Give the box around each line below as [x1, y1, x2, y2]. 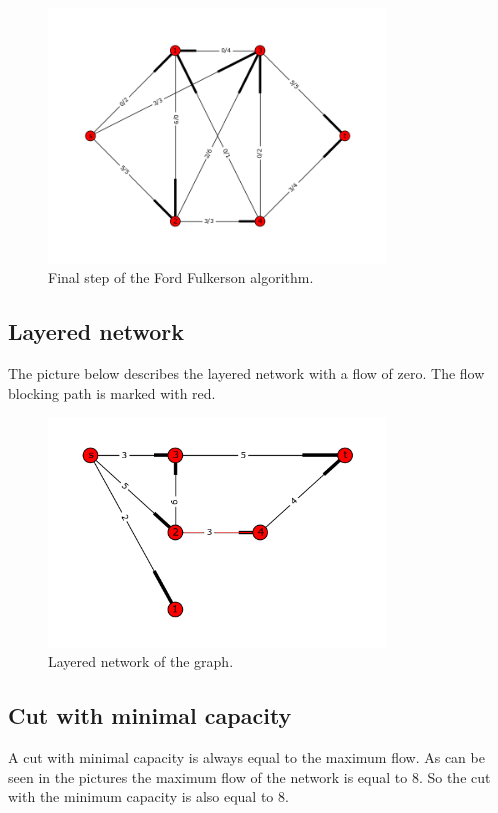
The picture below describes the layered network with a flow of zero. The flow [8, 363, 485, 384]
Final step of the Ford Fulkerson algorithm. [48, 267, 314, 288]
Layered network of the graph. [48, 651, 234, 672]
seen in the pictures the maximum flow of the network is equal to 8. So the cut [8, 766, 491, 787]
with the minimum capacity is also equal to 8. [8, 786, 289, 807]
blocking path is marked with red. [8, 382, 216, 403]
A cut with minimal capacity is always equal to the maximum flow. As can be [8, 747, 485, 768]
